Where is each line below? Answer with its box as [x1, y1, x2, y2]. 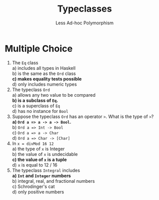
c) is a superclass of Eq [12, 102, 60, 109]
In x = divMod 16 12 [12, 140, 54, 146]
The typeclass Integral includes [12, 167, 81, 173]
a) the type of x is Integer [12, 145, 65, 152]
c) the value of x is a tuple [12, 156, 67, 163]
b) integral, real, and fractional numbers [12, 178, 95, 184]
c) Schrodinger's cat [12, 183, 55, 189]
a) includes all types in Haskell [12, 65, 76, 71]
